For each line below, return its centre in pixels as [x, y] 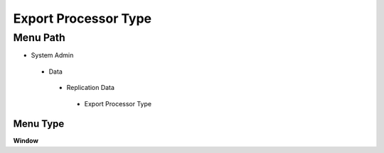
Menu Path [39, 38]
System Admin [52, 55]
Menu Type [39, 124]
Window [26, 141]
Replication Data [91, 88]
